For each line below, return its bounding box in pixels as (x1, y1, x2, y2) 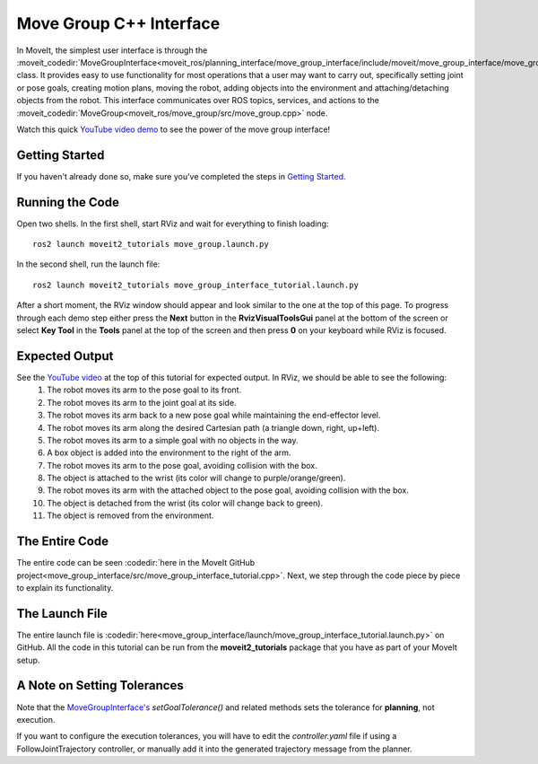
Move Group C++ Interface (16, 13, 221, 33)
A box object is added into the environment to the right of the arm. (47, 447, 291, 458)
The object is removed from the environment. (47, 510, 214, 521)
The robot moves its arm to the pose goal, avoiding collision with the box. (47, 460, 317, 470)
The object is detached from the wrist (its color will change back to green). (47, 497, 323, 508)
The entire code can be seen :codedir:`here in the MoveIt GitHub (16, 558, 256, 568)
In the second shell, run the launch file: (16, 259, 161, 269)
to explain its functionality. (16, 582, 114, 593)
